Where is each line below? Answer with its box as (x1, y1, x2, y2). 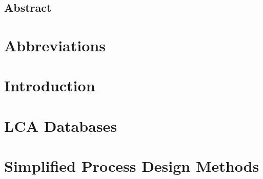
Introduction (4, 75, 95, 96)
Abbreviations (4, 34, 106, 55)
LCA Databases (4, 115, 117, 136)
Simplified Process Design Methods (4, 155, 259, 176)
